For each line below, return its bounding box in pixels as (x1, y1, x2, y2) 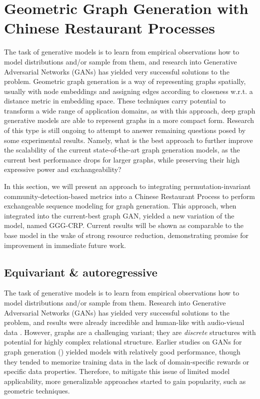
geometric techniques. (4, 385, 70, 396)
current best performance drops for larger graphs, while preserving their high (4, 154, 240, 164)
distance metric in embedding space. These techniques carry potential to (4, 95, 226, 106)
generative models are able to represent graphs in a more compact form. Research (4, 115, 254, 125)
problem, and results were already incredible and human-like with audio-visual (4, 317, 244, 327)
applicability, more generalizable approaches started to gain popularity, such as (4, 375, 246, 386)
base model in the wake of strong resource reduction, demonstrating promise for (4, 230, 249, 240)
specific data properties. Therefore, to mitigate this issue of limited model (4, 366, 230, 376)
